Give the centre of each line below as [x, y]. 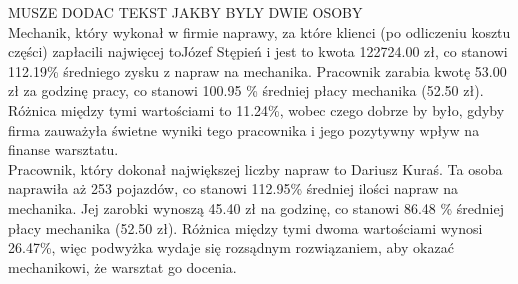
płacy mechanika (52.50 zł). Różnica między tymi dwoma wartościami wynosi [245, 227]
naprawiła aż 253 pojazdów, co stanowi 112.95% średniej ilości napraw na [233, 188]
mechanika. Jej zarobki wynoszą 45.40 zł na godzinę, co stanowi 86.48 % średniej [256, 207]
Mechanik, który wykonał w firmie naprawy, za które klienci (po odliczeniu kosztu [259, 31]
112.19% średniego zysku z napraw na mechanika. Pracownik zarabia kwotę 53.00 [257, 70]
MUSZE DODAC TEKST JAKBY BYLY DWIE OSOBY [185, 12]
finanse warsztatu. [63, 149]
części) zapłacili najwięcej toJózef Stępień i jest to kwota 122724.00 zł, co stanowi [258, 51]
